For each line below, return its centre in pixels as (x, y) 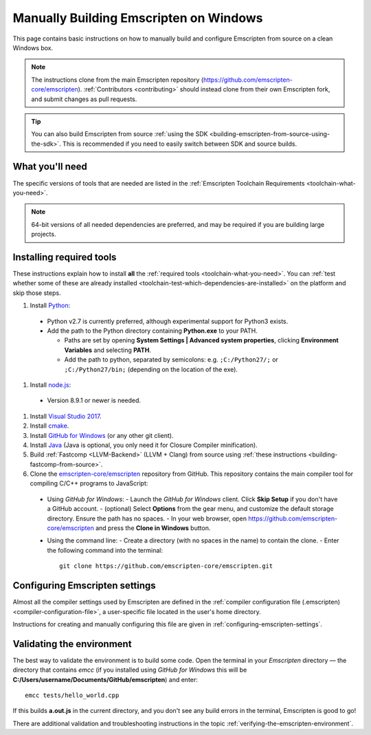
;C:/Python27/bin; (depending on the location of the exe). (151, 369)
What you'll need (50, 167)
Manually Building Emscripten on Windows (138, 18)
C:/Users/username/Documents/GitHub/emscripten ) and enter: (105, 679)
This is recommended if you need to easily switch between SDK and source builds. (180, 144)
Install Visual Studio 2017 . (66, 416)
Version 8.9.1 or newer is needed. (94, 401)
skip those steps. (37, 293)
